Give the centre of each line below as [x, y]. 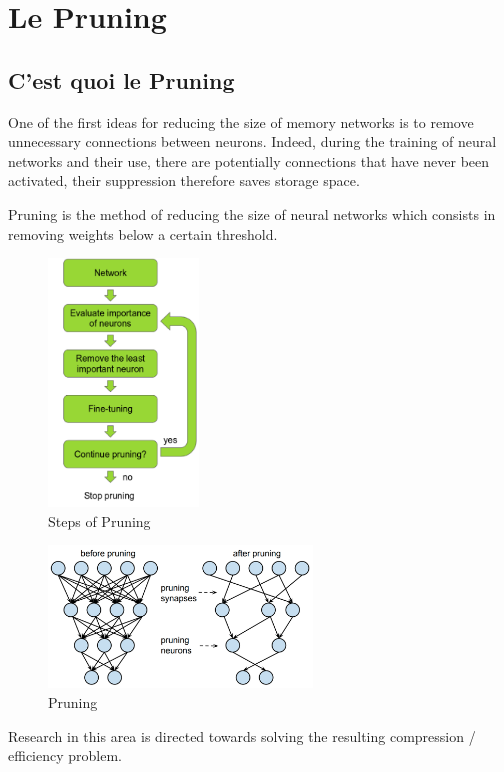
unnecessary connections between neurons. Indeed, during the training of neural [252, 141]
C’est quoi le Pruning [121, 79]
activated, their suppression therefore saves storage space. [184, 180]
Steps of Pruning [99, 520]
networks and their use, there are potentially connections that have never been [249, 160]
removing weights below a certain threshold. [143, 233]
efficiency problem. [65, 755]
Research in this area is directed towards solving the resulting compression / [242, 735]
